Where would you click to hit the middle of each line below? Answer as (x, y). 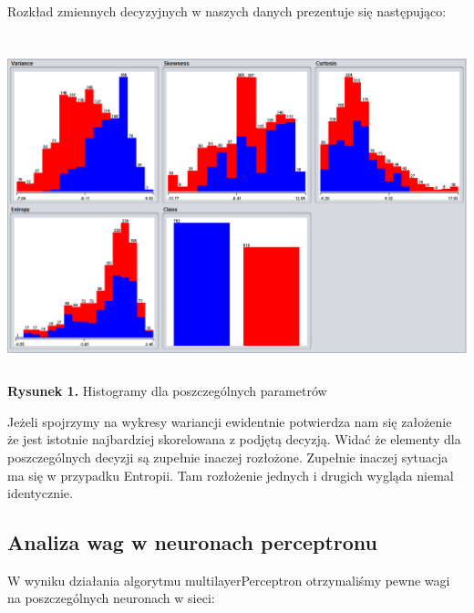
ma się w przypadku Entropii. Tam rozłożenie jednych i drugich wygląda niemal (231, 475)
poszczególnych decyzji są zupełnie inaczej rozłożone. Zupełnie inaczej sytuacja (228, 457)
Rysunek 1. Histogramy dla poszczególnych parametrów (167, 391)
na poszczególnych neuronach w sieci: (111, 598)
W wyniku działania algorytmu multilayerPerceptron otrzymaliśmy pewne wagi (229, 580)
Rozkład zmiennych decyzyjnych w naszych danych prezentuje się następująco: (227, 11)
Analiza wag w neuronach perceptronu (192, 542)
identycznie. (40, 493)
